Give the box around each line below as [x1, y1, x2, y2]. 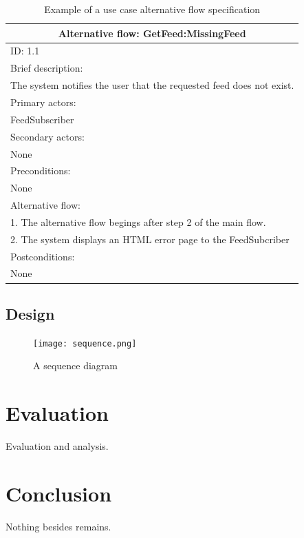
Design [6, 302, 55, 324]
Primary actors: [10, 94, 76, 109]
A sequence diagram [33, 358, 118, 373]
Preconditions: [10, 163, 71, 178]
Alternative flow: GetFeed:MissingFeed [58, 25, 246, 40]
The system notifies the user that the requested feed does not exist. [10, 78, 294, 92]
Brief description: [10, 61, 83, 75]
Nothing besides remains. [6, 519, 111, 533]
